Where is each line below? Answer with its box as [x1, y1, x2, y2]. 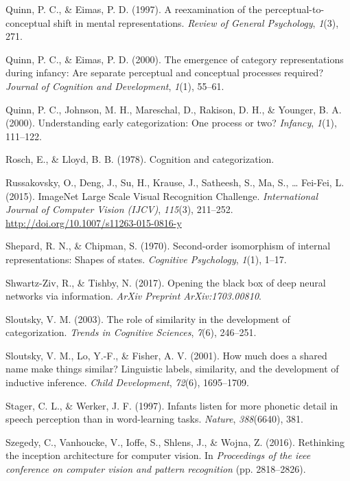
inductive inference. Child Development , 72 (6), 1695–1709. [5, 375, 249, 390]
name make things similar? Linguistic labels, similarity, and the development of [5, 361, 339, 376]
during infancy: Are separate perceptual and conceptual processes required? [5, 65, 323, 80]
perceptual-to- [265, 2, 325, 16]
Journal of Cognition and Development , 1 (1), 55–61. [5, 78, 224, 93]
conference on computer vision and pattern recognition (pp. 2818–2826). [5, 462, 306, 476]
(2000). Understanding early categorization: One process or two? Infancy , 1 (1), [5, 115, 337, 130]
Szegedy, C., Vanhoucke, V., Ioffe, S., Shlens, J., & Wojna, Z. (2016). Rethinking [5, 434, 345, 449]
